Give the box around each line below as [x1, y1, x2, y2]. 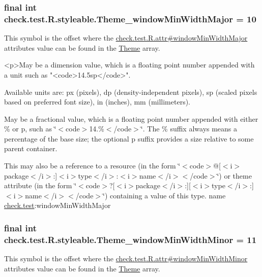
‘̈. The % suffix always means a [140, 123, 238, 134]
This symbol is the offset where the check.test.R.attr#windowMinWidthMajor [4, 32, 248, 43]
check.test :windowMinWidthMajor [4, 200, 111, 211]
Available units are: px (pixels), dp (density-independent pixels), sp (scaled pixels [4, 86, 257, 97]
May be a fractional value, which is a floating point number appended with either [4, 113, 258, 124]
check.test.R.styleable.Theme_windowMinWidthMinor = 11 [4, 233, 257, 246]
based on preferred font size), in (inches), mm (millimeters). [4, 96, 191, 107]
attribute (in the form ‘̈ [4, 180, 77, 191]
